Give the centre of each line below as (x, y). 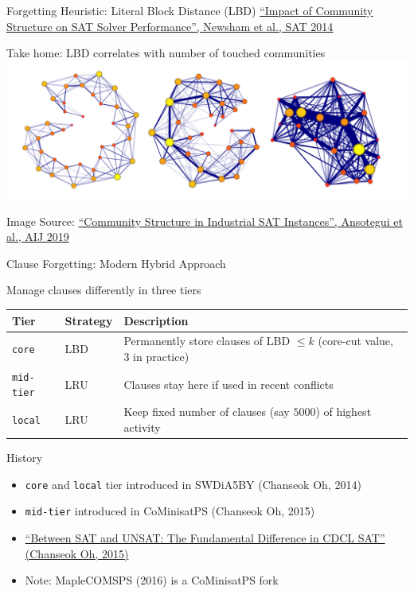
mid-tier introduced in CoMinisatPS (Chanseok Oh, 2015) (170, 511)
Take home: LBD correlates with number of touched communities (166, 53)
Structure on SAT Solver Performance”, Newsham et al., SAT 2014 (170, 26)
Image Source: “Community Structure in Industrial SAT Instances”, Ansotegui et (205, 221)
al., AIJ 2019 (38, 237)
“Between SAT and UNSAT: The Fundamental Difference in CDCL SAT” (205, 537)
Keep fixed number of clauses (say (207, 412)
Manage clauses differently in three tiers (104, 290)
